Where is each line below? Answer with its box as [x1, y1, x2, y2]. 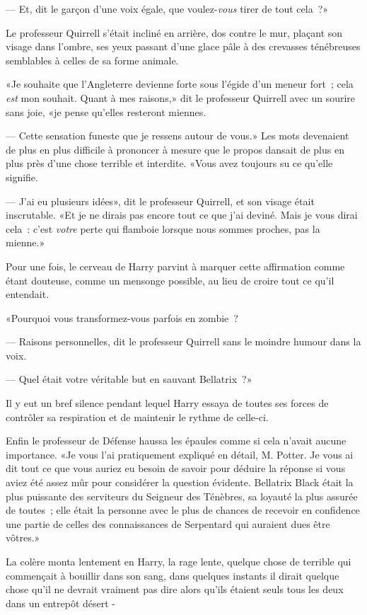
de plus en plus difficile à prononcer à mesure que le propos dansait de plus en [6, 142, 344, 156]
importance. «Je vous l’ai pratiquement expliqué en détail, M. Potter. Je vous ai [6, 447, 354, 461]
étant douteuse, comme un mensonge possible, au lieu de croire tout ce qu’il [6, 272, 334, 287]
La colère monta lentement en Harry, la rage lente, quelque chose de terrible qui [6, 554, 351, 568]
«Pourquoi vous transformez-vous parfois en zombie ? [6, 310, 238, 325]
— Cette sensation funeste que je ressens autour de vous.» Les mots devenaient [6, 128, 349, 143]
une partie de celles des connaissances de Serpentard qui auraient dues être [6, 516, 330, 531]
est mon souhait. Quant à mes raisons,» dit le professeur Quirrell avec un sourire [6, 90, 356, 105]
